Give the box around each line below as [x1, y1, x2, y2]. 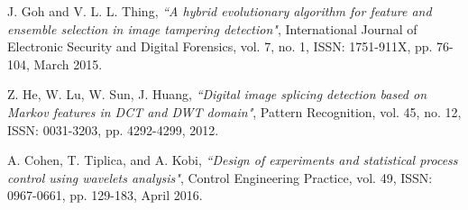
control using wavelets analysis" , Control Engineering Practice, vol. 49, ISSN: [7, 168, 433, 187]
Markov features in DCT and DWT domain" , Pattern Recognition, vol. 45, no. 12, [7, 102, 462, 121]
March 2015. [33, 54, 103, 73]
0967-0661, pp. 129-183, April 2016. [7, 186, 203, 205]
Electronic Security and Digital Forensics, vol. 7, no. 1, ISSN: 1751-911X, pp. [7, 37, 433, 56]
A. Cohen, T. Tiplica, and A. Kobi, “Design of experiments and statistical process [7, 151, 458, 169]
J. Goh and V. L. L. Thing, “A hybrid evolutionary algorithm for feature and [7, 2, 432, 20]
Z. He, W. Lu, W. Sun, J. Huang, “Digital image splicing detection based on [7, 85, 427, 104]
